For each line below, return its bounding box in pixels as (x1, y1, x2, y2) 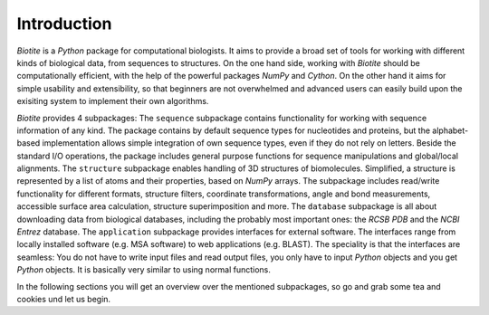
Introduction (16, 14, 112, 33)
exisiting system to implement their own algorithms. (16, 96, 209, 107)
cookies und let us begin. (16, 293, 111, 304)
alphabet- (431, 125, 469, 136)
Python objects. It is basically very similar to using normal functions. (16, 264, 272, 275)
